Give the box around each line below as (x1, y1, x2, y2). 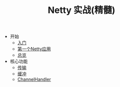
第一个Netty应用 (17, 46, 51, 52)
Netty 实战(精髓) (47, 4, 115, 16)
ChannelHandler (17, 77, 51, 83)
